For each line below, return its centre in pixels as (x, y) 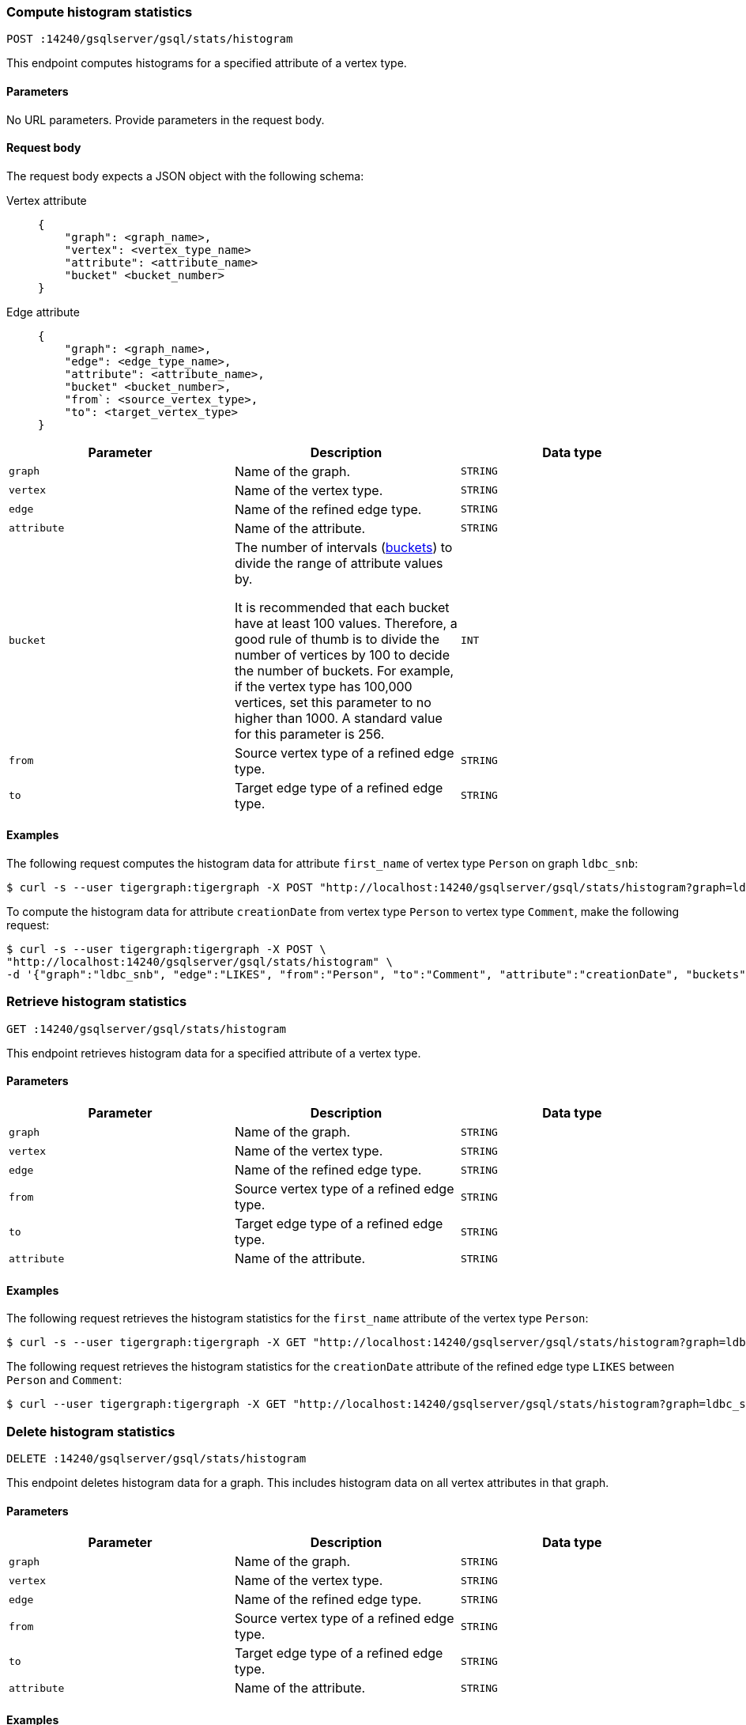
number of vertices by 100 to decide (342, 654)
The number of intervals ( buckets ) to (343, 547)
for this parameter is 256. (309, 734)
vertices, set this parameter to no (333, 702)
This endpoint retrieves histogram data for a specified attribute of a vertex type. (214, 1053)
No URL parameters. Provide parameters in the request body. (166, 119)
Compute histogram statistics (100, 12)
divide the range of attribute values (339, 563)
